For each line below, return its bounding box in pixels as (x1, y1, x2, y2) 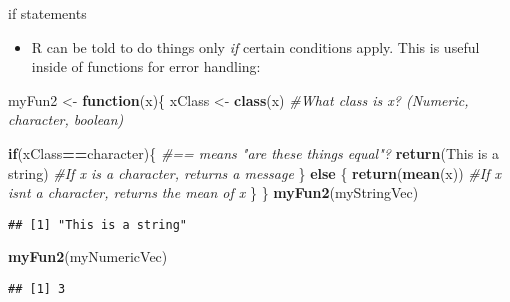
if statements (8, 3, 87, 23)
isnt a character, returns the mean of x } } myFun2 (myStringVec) (8, 182, 419, 203)
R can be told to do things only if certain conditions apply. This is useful (31, 36, 480, 57)
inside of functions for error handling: (31, 56, 261, 77)
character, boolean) (8, 109, 124, 130)
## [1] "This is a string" (8, 217, 187, 232)
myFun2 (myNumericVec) (8, 246, 168, 267)
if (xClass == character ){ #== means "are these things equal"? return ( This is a (8, 142, 499, 163)
